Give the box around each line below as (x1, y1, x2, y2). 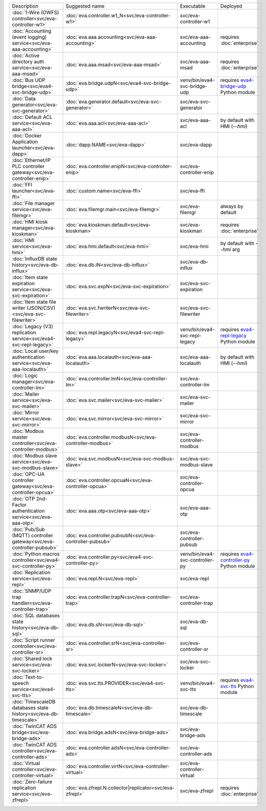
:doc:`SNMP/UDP (12, 588, 52, 594)
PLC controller (12, 163, 45, 169)
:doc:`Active (12, 52, 40, 59)
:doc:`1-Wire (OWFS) (12, 9, 59, 16)
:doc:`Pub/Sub (12, 526, 45, 532)
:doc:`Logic (12, 372, 38, 379)
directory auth (12, 58, 45, 65)
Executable (180, 3, 206, 9)
